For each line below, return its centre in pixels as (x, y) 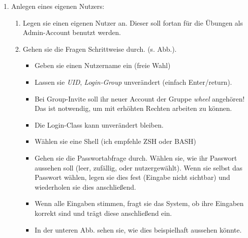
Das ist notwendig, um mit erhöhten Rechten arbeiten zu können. (133, 108)
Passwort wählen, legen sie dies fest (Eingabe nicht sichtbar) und (132, 177)
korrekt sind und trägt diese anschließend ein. (103, 213)
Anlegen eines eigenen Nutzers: (58, 6)
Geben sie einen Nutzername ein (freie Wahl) (103, 65)
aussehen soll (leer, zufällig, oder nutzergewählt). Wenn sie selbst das (139, 167)
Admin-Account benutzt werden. (72, 32)
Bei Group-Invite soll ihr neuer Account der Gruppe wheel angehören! (139, 98)
